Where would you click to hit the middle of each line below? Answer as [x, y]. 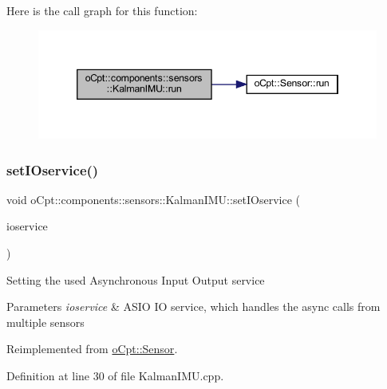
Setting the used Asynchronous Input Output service [136, 279]
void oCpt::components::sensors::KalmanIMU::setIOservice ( [154, 199]
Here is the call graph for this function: [102, 10]
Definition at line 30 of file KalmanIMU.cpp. [115, 375]
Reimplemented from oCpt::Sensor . [92, 349]
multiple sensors [45, 322]
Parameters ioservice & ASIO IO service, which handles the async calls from [193, 306]
